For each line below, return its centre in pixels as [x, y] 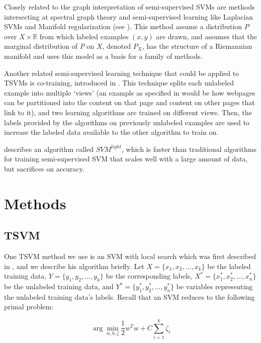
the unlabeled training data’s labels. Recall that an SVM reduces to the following [129, 296]
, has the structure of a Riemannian [197, 46]
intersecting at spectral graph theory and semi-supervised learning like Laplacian [129, 16]
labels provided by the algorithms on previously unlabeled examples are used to [127, 122]
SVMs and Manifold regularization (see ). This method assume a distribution [123, 26]
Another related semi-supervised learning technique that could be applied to [122, 73]
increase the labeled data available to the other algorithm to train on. [111, 132]
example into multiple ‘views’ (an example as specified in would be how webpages [130, 92]
